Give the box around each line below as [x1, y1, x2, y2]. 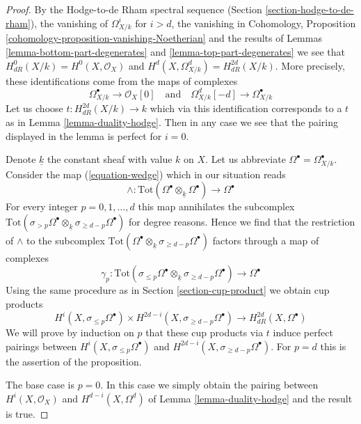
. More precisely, [275, 58, 345, 72]
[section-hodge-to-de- [265, 2, 354, 16]
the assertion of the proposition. [6, 354, 142, 368]
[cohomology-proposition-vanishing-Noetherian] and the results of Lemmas [6, 31, 322, 45]
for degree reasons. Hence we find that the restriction [129, 214, 355, 228]
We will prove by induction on [6, 325, 134, 340]
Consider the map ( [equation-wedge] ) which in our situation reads [6, 166, 286, 181]
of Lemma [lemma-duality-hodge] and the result [148, 391, 353, 405]
